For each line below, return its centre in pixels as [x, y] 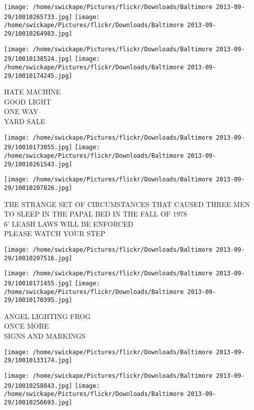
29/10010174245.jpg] [38, 76]
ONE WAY [21, 111]
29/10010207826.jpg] [38, 188]
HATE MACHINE [32, 92]
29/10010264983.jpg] [38, 33]
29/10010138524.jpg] [38, 59]
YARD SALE [25, 121]
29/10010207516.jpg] [38, 258]
